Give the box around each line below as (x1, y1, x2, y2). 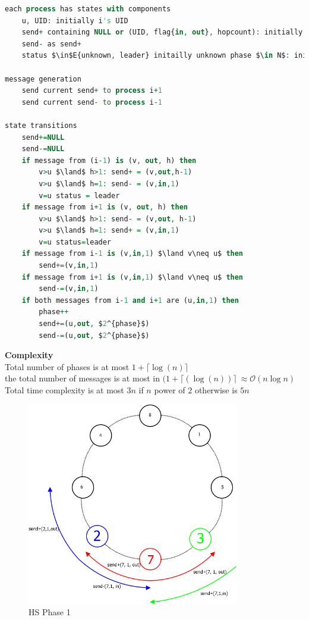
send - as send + (21, 39, 81, 48)
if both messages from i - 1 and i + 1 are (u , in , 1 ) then (21, 296, 239, 305)
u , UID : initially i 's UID (21, 16, 128, 25)
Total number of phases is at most (5, 360, 130, 372)
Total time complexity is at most (5, 384, 124, 396)
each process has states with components (5, 5, 171, 13)
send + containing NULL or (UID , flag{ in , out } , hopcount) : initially (21, 28, 303, 37)
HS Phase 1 (29, 606, 71, 618)
